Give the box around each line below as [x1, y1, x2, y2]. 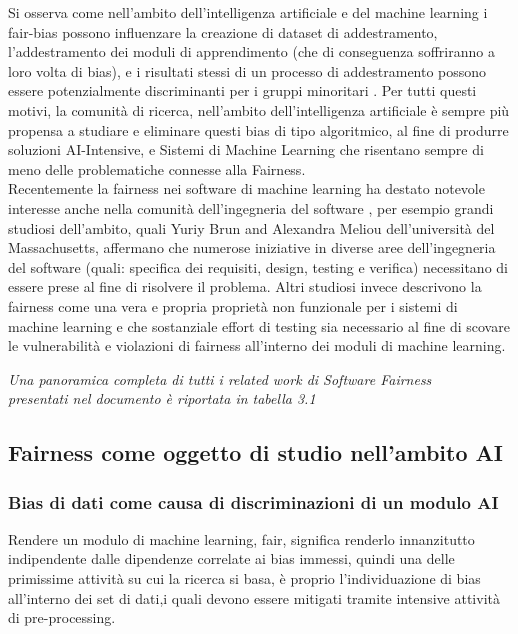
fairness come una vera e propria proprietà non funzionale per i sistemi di [8, 295, 458, 316]
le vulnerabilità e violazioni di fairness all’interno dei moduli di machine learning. [8, 335, 506, 356]
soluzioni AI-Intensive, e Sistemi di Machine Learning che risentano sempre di [8, 139, 484, 160]
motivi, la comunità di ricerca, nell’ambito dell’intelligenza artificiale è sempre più [8, 99, 510, 120]
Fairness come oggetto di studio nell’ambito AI [8, 437, 503, 468]
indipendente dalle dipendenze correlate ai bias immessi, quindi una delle [8, 548, 455, 569]
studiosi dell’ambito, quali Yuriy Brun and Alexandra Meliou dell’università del [8, 217, 495, 238]
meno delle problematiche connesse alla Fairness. [8, 158, 306, 179]
